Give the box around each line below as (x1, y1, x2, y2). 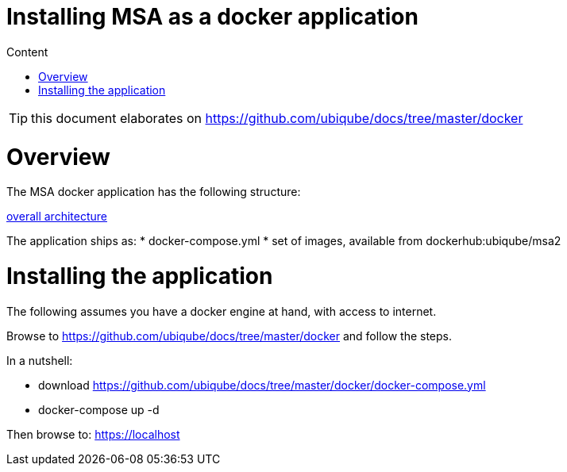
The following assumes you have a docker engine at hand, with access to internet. (6, 304, 437, 318)
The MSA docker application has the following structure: (6, 185, 301, 199)
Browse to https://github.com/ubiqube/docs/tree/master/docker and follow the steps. (6, 328, 453, 343)
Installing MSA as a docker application (6, 3, 418, 30)
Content (6, 44, 48, 59)
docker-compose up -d (38, 402, 160, 416)
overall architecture (6, 209, 107, 224)
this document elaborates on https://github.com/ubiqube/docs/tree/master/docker (31, 109, 523, 126)
